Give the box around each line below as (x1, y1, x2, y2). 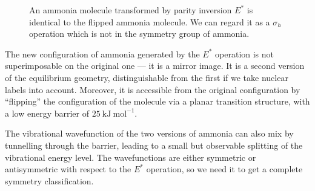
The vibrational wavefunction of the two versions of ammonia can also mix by (5, 127, 294, 140)
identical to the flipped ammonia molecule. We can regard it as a (29, 15, 270, 28)
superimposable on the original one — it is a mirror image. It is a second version (5, 59, 305, 72)
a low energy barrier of (5, 106, 89, 119)
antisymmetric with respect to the (5, 163, 131, 175)
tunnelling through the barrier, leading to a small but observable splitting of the (5, 138, 303, 151)
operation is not (215, 47, 274, 60)
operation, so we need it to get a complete (146, 163, 303, 175)
